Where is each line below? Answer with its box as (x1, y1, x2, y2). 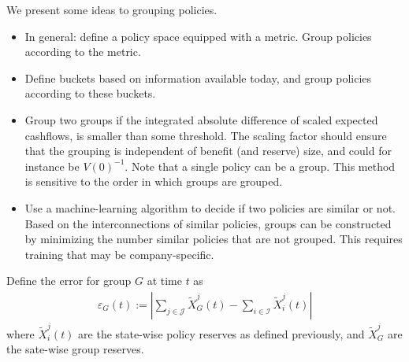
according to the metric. (24, 43, 141, 60)
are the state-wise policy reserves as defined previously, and (78, 325, 365, 342)
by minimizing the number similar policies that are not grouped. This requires (24, 231, 403, 247)
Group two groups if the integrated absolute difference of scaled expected (24, 111, 378, 127)
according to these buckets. (24, 85, 156, 102)
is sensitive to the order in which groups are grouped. (24, 173, 283, 190)
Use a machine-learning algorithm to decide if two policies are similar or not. (24, 199, 396, 216)
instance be (24, 157, 80, 174)
